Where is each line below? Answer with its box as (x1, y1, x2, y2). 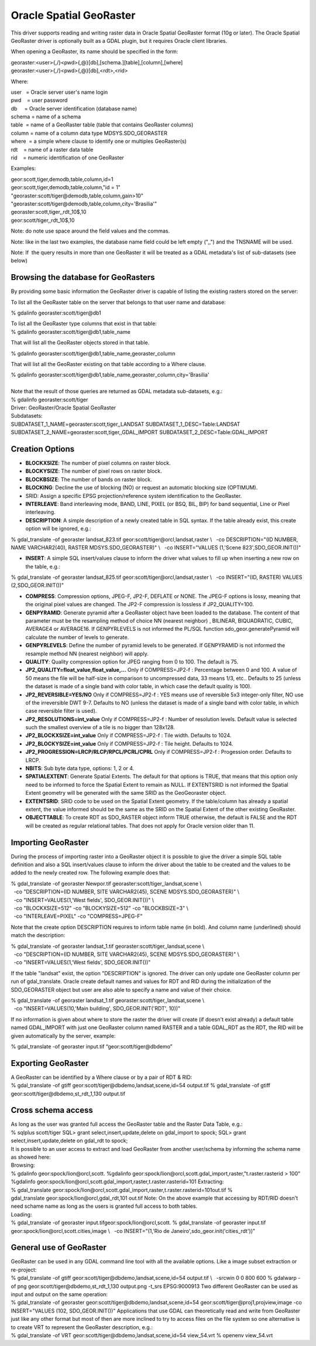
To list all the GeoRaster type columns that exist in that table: (11, 320, 157, 327)
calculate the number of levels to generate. (25, 633, 129, 641)
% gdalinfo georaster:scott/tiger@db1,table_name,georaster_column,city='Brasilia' (11, 371, 209, 378)
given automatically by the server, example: (11, 1032, 116, 1039)
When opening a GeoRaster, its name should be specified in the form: (11, 48, 178, 55)
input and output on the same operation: (11, 1291, 108, 1298)
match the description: (11, 932, 66, 939)
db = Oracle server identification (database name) (11, 105, 138, 112)
